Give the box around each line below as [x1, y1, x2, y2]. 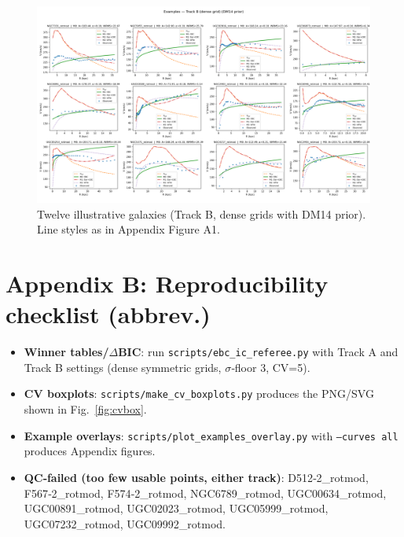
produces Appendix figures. [24, 443, 156, 459]
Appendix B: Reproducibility [6, 267, 329, 300]
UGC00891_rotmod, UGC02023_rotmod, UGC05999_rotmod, [24, 500, 329, 517]
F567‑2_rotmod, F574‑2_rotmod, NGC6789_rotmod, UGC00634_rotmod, [24, 484, 387, 501]
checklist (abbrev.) [6, 298, 211, 330]
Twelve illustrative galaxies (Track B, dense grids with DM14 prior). [37, 205, 366, 222]
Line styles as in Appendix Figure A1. [37, 221, 220, 237]
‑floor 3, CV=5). [231, 359, 310, 375]
